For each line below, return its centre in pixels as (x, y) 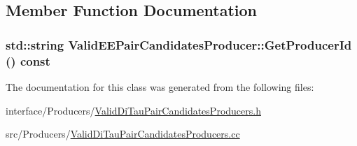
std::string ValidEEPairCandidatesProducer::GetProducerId (179, 44)
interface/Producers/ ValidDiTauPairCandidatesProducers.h (133, 110)
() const (28, 60)
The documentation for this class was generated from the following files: (160, 86)
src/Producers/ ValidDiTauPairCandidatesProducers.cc (123, 134)
